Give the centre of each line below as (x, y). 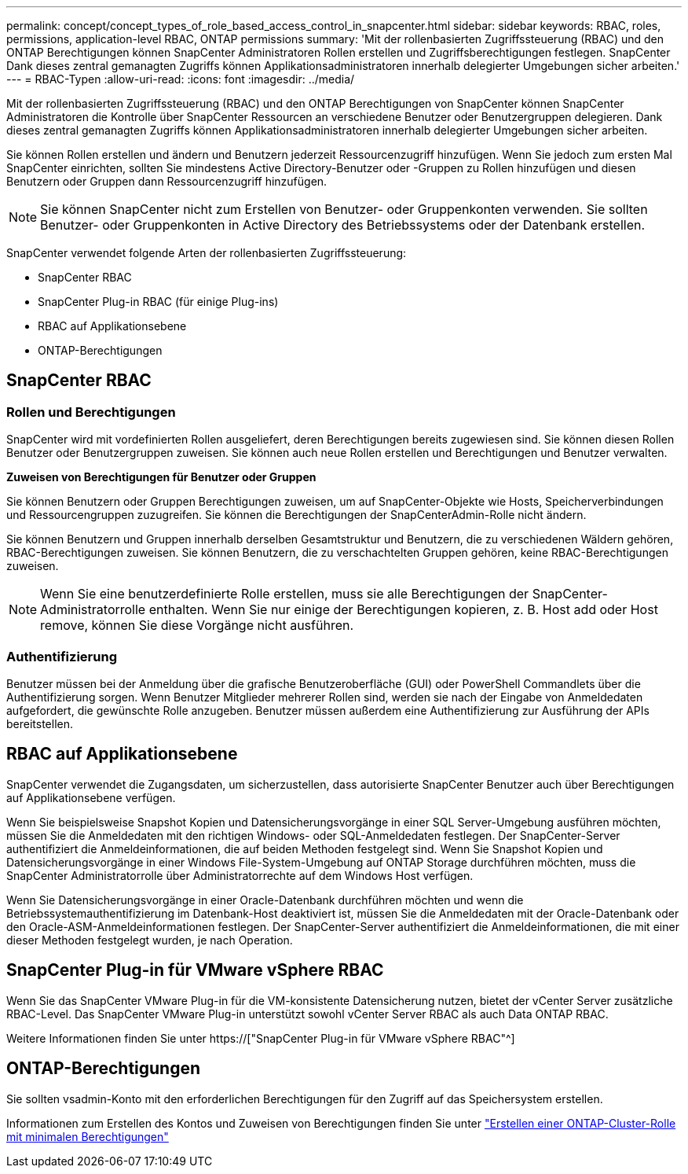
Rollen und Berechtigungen (91, 412)
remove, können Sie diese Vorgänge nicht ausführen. (197, 626)
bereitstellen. (40, 723)
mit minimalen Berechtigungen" (88, 1136)
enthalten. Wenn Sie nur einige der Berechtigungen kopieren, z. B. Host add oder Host (403, 610)
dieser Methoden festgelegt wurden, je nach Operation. (150, 940)
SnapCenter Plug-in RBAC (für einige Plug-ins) (158, 302)
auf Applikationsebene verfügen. (91, 797)
